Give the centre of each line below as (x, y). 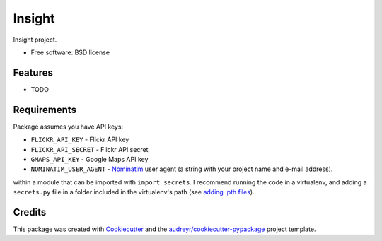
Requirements (45, 110)
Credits (30, 212)
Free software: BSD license (70, 52)
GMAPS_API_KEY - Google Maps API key (89, 159)
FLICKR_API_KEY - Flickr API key (80, 140)
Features (33, 72)
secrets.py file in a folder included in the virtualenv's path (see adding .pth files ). (134, 192)
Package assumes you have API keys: (68, 127)
